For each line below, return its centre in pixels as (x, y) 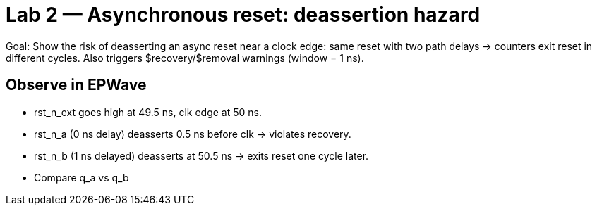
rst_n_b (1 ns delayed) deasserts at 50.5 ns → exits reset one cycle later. (201, 155)
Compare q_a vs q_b (82, 177)
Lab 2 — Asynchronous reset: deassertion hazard (243, 15)
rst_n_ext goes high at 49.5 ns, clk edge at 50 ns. (148, 112)
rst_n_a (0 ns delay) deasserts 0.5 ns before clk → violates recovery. (193, 134)
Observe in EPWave (76, 85)
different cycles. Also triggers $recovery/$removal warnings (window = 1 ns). (185, 58)
